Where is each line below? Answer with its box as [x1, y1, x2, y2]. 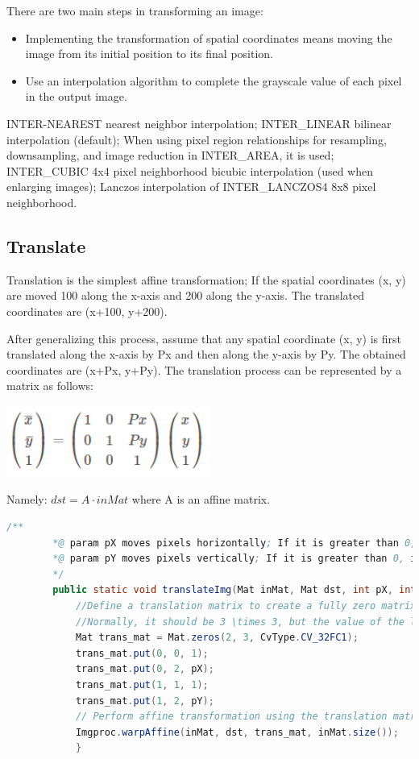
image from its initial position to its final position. [25, 45, 274, 62]
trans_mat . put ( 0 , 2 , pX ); [75, 663, 214, 675]
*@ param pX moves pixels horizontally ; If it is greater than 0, [52, 537, 417, 549]
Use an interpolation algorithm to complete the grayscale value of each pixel [25, 72, 402, 89]
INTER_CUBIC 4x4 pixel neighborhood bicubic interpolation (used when [6, 162, 374, 179]
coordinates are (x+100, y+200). [6, 302, 168, 319]
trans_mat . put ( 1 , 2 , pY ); [75, 695, 214, 707]
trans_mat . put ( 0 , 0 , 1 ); [75, 647, 209, 659]
